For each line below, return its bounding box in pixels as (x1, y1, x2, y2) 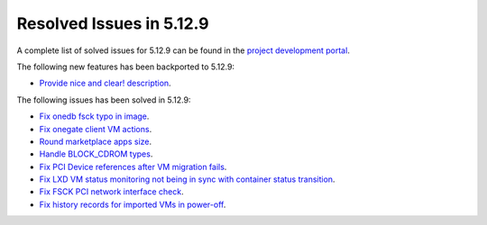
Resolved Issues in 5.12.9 (16, 13, 209, 33)
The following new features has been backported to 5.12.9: (16, 61, 234, 72)
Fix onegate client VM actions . (39, 123, 152, 134)
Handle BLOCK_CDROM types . (39, 148, 153, 159)
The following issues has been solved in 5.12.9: (16, 94, 191, 105)
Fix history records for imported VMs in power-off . (39, 199, 226, 210)
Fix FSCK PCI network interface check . (39, 186, 184, 197)
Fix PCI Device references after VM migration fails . (39, 161, 227, 172)
